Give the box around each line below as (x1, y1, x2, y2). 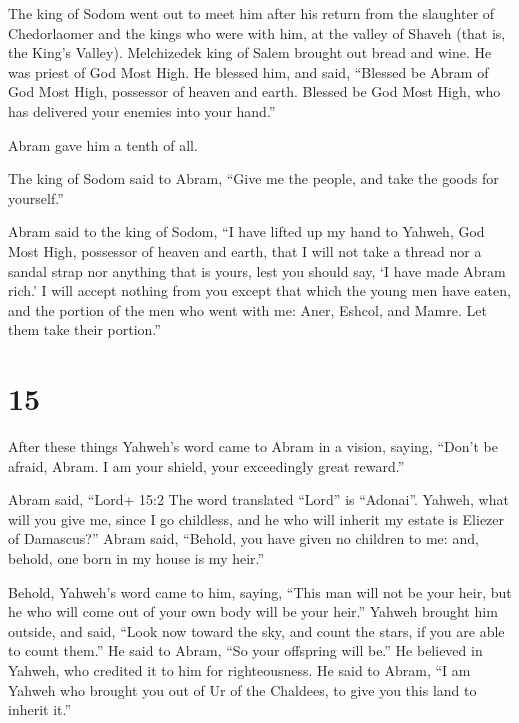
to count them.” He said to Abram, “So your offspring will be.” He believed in (8, 640, 483, 661)
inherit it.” (8, 699, 72, 720)
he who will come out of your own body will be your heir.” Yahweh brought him (8, 601, 498, 622)
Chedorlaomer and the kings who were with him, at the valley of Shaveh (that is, (8, 22, 506, 43)
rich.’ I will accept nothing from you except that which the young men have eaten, (8, 280, 511, 301)
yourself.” (8, 187, 64, 208)
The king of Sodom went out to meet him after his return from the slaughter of (8, 3, 495, 23)
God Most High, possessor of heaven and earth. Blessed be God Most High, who (8, 81, 501, 102)
